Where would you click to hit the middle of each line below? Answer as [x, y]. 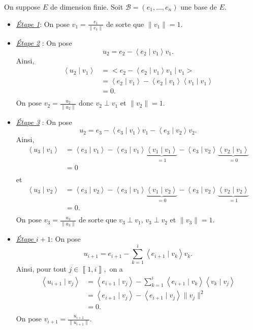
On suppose [22, 7]
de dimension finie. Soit [87, 7]
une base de [199, 7]
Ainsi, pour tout [41, 269]
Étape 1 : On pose [43, 24]
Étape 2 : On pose [44, 42]
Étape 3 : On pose [44, 122]
